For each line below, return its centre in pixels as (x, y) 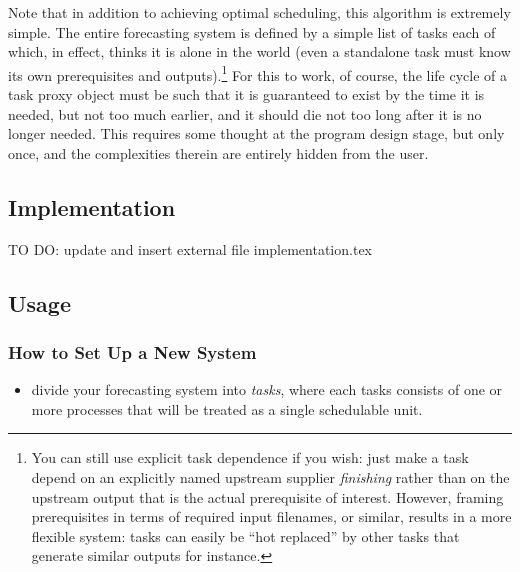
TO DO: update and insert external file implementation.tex (190, 248)
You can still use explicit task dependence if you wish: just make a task (250, 457)
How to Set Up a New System (132, 351)
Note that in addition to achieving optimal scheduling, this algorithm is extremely (259, 12)
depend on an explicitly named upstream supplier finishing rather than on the (270, 476)
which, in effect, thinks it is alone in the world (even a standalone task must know (259, 51)
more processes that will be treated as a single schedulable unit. (227, 408)
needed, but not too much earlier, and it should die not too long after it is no (245, 113)
